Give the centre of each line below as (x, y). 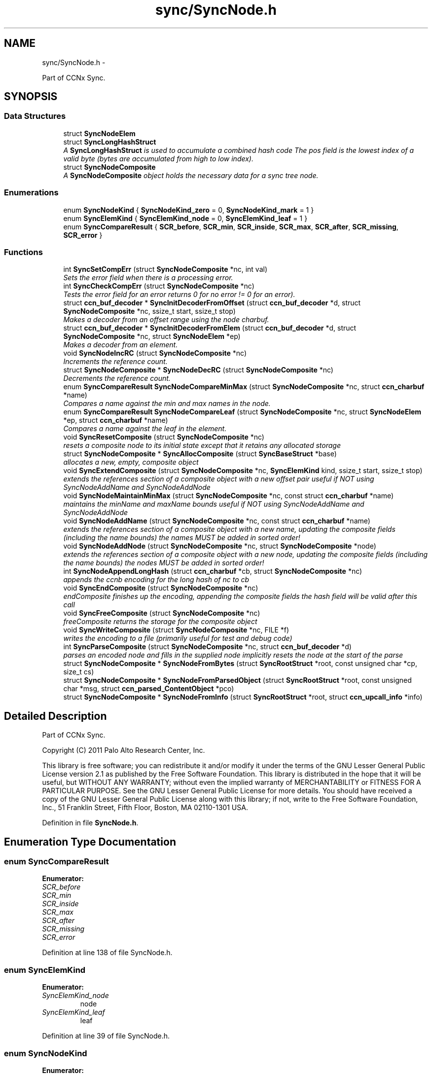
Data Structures (35, 116)
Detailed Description (55, 716)
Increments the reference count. (115, 362)
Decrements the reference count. (117, 378)
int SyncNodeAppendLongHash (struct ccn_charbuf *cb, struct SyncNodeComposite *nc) (213, 571)
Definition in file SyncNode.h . (90, 823)
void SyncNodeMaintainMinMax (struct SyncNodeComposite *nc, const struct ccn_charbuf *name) (229, 496)
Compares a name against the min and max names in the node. (167, 404)
